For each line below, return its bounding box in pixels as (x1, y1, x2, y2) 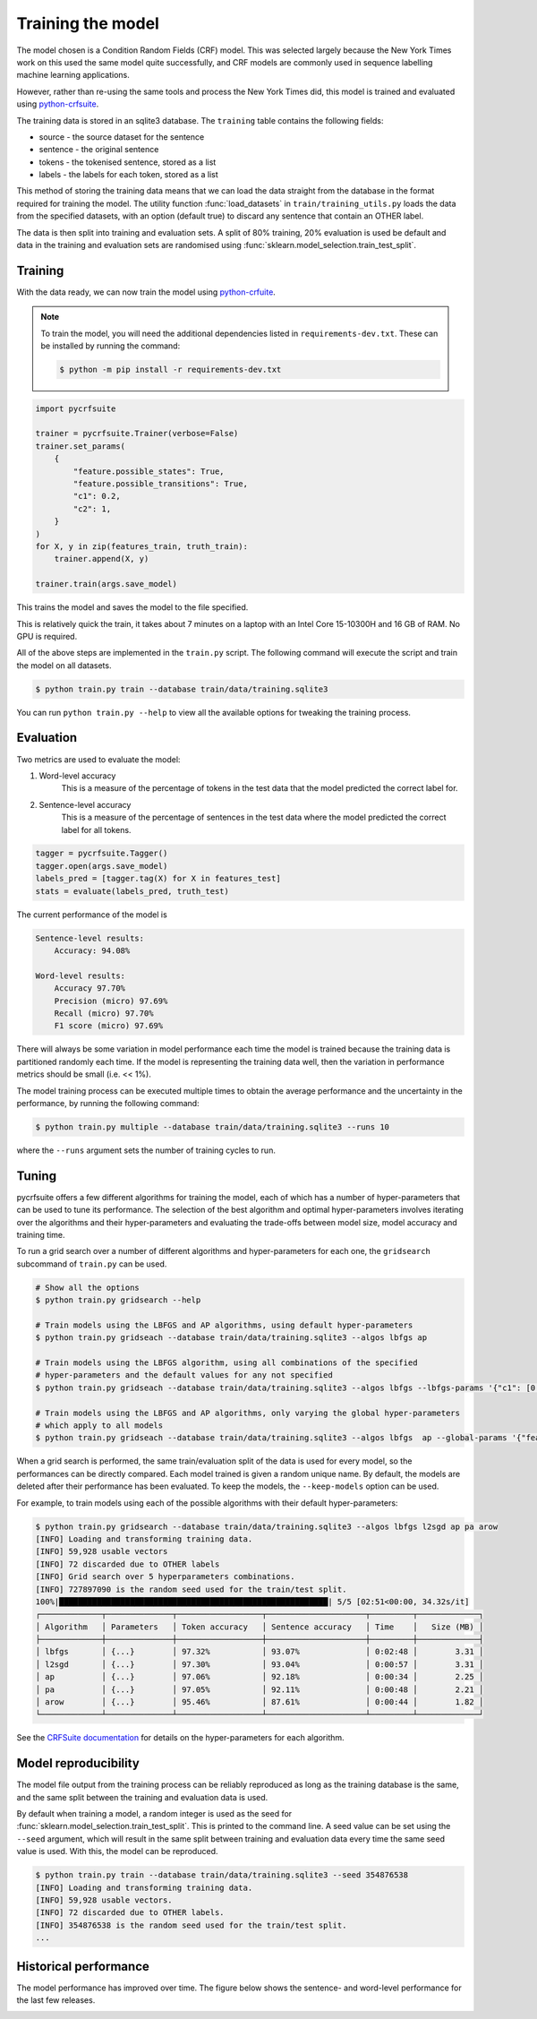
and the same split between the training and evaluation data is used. (16, 1791, 268, 1802)
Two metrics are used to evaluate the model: (16, 753, 181, 765)
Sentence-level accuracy (38, 799, 132, 810)
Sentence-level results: (35, 932, 145, 943)
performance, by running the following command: (16, 1097, 200, 1108)
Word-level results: (35, 970, 125, 981)
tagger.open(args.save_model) (35, 861, 168, 871)
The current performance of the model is (16, 909, 167, 920)
